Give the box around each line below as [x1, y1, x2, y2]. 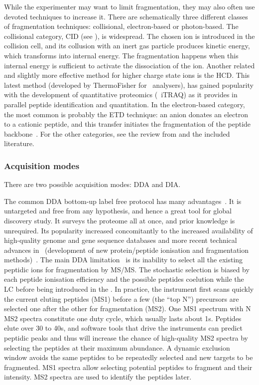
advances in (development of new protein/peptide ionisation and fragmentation [4, 244, 249, 255]
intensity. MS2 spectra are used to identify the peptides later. [4, 372, 192, 382]
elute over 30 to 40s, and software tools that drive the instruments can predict [4, 323, 243, 333]
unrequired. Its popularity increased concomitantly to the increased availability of [4, 225, 253, 235]
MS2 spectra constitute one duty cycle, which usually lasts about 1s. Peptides [4, 313, 242, 323]
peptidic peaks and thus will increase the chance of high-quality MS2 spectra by [4, 333, 249, 343]
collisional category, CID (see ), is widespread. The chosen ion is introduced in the [4, 30, 255, 41]
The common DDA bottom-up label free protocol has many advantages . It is [4, 195, 242, 206]
